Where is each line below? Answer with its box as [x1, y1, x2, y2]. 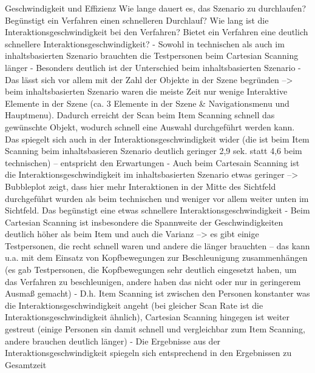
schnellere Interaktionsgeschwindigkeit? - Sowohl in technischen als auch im [5, 37, 285, 50]
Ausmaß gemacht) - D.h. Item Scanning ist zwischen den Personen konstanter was [5, 287, 310, 300]
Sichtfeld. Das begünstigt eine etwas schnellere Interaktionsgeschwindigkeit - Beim [5, 204, 310, 217]
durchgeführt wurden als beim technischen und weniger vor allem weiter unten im [5, 192, 309, 204]
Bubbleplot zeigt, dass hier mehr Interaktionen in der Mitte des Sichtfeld [5, 180, 276, 192]
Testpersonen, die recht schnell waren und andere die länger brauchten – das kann [5, 239, 310, 252]
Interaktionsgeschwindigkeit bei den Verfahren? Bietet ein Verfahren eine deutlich [5, 25, 308, 38]
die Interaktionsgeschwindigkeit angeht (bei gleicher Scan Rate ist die [5, 298, 263, 311]
